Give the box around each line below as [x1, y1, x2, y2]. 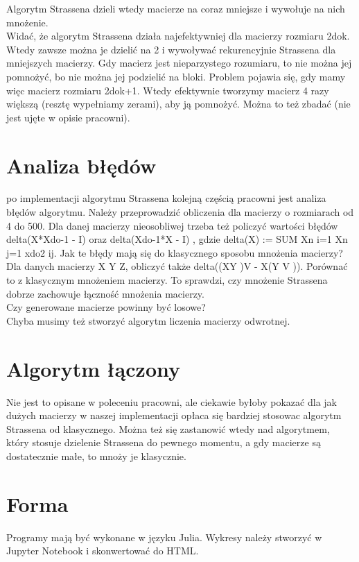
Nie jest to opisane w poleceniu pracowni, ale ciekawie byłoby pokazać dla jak [6, 394, 337, 409]
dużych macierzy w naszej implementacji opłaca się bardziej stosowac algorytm [6, 408, 342, 423]
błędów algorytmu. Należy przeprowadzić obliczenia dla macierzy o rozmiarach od [6, 205, 354, 219]
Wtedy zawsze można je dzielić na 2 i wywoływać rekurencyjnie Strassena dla [6, 42, 336, 56]
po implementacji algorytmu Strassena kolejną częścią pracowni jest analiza [6, 191, 326, 205]
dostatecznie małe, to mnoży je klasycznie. [6, 448, 186, 463]
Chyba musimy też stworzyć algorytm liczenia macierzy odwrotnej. [6, 313, 290, 327]
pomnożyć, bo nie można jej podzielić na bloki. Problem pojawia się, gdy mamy [6, 69, 346, 83]
